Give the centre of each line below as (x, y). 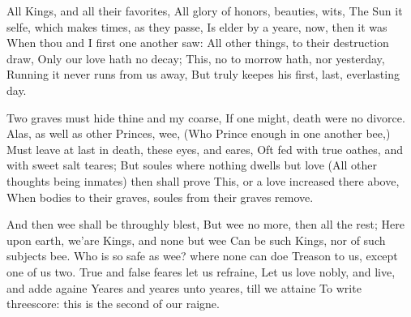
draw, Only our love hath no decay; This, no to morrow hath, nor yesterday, (196, 58)
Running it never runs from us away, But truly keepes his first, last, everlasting (203, 74)
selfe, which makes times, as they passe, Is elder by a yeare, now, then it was (197, 26)
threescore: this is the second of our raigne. (113, 304)
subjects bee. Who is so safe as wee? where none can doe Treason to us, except (202, 256)
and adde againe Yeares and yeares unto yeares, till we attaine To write (184, 287)
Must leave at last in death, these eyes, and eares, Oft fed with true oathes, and (205, 149)
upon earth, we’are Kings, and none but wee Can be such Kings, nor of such (196, 240)
